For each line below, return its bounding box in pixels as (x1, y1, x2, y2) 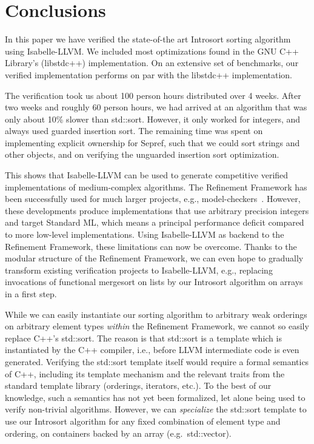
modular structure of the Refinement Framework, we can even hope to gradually (5, 252, 304, 264)
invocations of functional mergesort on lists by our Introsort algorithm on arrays (5, 275, 303, 288)
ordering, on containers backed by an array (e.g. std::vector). (5, 426, 232, 439)
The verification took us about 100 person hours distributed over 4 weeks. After (5, 89, 301, 101)
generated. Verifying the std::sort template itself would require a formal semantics (5, 355, 309, 368)
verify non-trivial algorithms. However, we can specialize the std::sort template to (5, 403, 307, 415)
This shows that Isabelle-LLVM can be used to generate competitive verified (5, 169, 289, 181)
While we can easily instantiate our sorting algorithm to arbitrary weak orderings (5, 308, 307, 320)
